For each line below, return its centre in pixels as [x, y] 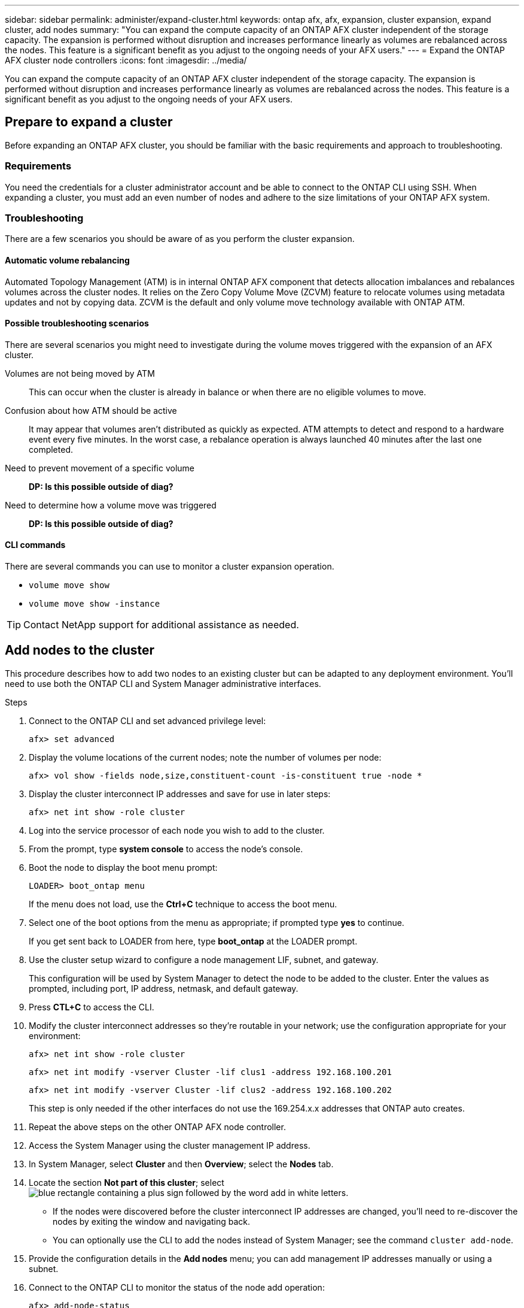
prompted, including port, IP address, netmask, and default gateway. [164, 988]
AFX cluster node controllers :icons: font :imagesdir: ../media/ [126, 60]
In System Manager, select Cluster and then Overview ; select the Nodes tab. [181, 1164]
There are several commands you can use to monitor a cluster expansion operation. [170, 566]
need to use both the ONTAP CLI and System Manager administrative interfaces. [163, 683]
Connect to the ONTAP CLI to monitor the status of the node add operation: [177, 1287]
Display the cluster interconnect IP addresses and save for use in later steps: [180, 794]
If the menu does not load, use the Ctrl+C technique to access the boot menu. [183, 904]
